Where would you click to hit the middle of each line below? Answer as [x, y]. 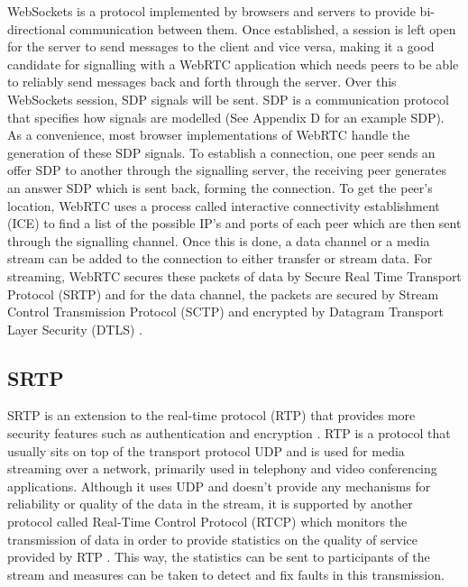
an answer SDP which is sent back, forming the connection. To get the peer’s [220, 187]
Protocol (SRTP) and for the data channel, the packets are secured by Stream [223, 293]
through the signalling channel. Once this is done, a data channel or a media [219, 240]
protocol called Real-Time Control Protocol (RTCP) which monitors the [207, 522]
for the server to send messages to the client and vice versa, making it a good [221, 46]
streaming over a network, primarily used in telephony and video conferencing [222, 468]
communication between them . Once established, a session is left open [263, 28]
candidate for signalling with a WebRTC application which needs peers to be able [233, 64]
